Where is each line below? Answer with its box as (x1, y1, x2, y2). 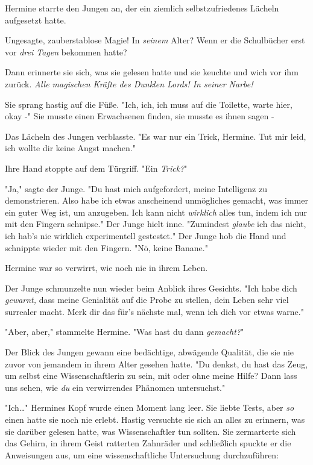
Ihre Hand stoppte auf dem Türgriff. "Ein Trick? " (5, 161, 188, 174)
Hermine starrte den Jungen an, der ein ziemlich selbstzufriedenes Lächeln (5, 2, 279, 14)
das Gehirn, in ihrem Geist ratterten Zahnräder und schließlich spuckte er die (5, 437, 291, 449)
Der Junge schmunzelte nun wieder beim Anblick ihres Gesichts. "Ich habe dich (5, 281, 297, 294)
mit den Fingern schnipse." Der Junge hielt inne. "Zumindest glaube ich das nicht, (5, 217, 306, 230)
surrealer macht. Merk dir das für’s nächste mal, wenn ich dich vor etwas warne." (5, 305, 304, 317)
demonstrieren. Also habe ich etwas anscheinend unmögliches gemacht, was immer (5, 194, 308, 207)
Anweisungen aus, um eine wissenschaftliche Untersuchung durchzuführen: (5, 448, 279, 461)
